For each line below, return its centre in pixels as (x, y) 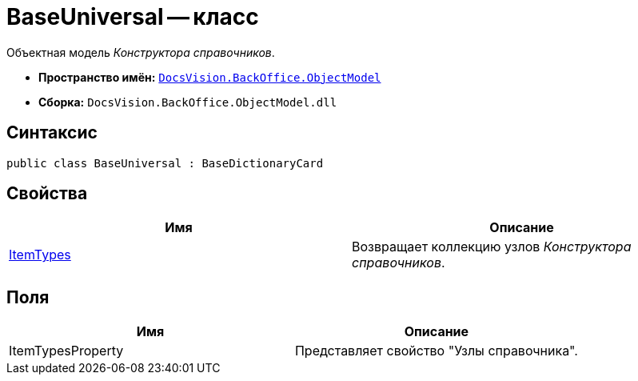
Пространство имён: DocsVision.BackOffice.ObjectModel (210, 77)
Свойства (47, 194)
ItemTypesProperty (66, 351)
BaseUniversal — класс (133, 17)
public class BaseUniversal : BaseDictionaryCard (165, 163)
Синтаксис (52, 133)
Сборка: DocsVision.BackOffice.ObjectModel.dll (188, 102)
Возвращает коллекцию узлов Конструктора (492, 247)
